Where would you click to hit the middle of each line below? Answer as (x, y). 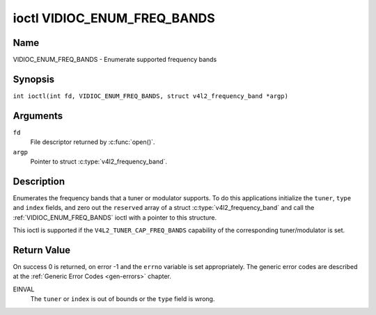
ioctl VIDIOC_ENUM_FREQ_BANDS (114, 18)
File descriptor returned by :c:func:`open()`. (93, 142)
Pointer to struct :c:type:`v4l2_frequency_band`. (99, 162)
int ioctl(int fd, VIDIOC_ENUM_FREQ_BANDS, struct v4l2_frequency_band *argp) (151, 96)
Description (39, 181)
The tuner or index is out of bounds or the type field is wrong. (123, 299)
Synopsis (34, 79)
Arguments (38, 116)
